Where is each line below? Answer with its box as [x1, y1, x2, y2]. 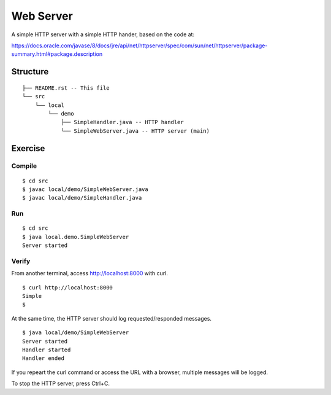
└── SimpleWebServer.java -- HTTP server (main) [61, 127, 210, 135]
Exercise [11, 143, 45, 154]
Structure [11, 66, 49, 77]
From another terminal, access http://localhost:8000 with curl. [11, 270, 169, 277]
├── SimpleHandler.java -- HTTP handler [61, 119, 184, 126]
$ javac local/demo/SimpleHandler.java [22, 194, 142, 201]
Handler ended [22, 355, 64, 362]
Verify [11, 257, 31, 265]
